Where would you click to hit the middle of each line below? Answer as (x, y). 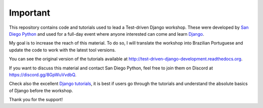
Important (30, 13)
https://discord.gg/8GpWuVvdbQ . (43, 75)
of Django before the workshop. (41, 90)
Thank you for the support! (36, 100)
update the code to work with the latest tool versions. (63, 50)
